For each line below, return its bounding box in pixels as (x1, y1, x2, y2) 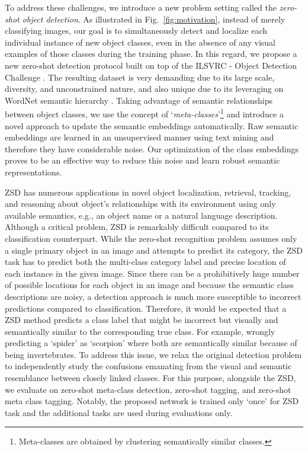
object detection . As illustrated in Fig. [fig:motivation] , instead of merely (22, 12, 285, 25)
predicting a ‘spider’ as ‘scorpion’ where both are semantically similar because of (5, 337, 297, 349)
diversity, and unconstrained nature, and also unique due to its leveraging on (5, 82, 284, 95)
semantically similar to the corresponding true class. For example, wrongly (5, 325, 275, 337)
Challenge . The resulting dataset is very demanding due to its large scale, (5, 71, 275, 83)
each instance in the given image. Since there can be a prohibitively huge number (5, 267, 300, 279)
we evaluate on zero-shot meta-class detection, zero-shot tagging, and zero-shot (5, 383, 291, 395)
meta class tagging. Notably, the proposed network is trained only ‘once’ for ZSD (5, 395, 299, 407)
